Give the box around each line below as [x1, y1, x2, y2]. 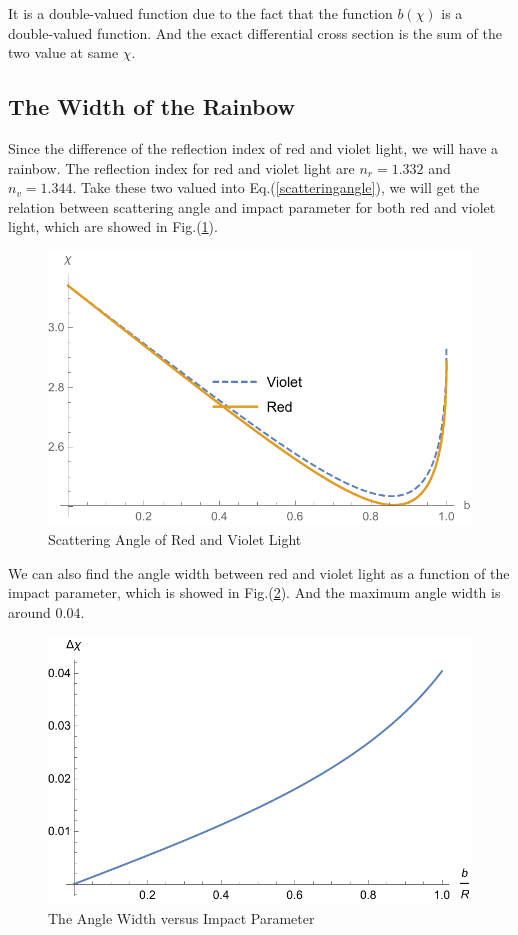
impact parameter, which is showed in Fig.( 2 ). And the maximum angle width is [8, 582, 501, 603]
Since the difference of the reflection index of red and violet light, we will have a [8, 137, 499, 158]
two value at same [8, 42, 119, 63]
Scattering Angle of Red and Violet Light [48, 529, 302, 550]
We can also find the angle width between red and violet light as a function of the [8, 562, 510, 583]
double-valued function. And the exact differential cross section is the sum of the [8, 22, 502, 43]
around [8, 602, 51, 623]
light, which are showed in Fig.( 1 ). [8, 216, 218, 237]
